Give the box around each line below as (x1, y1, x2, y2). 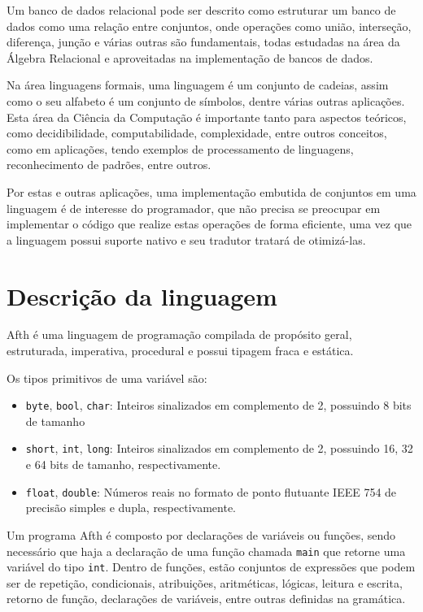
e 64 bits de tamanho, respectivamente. (25, 456, 221, 473)
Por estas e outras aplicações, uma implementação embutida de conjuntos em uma (7, 183, 416, 200)
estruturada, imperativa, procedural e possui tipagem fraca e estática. (7, 342, 354, 359)
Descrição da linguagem (7, 279, 277, 312)
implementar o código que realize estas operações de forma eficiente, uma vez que (7, 215, 412, 232)
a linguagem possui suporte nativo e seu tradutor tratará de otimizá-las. (7, 231, 366, 248)
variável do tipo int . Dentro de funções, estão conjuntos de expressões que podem (7, 558, 416, 575)
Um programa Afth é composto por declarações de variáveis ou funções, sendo (7, 526, 396, 543)
